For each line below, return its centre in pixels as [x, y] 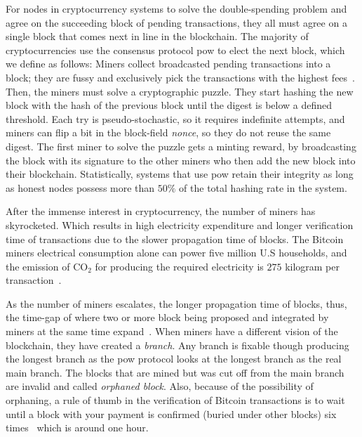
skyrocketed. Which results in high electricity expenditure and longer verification [180, 224]
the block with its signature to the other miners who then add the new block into [181, 160]
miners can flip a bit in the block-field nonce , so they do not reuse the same [168, 132]
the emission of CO [47, 266]
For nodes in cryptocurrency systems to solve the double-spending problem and [176, 8]
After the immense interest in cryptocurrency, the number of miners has [161, 211]
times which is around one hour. [77, 428]
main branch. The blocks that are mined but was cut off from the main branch [175, 372]
